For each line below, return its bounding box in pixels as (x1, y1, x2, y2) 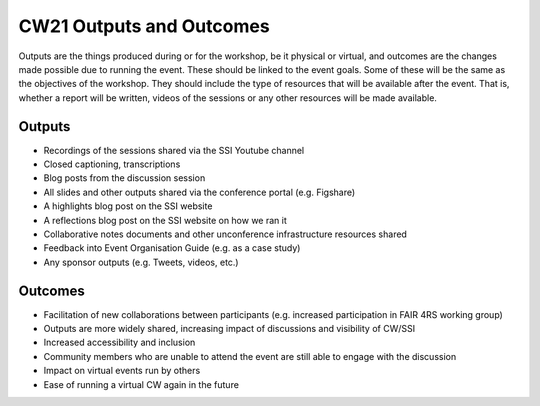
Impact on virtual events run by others (43, 365, 201, 377)
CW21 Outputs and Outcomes (18, 15, 270, 37)
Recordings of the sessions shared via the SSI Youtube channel (43, 144, 305, 156)
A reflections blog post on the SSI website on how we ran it (43, 214, 287, 226)
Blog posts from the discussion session (43, 172, 206, 184)
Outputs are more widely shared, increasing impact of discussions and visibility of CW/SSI (43, 323, 415, 335)
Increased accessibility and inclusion (43, 336, 196, 349)
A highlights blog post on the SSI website (43, 200, 213, 212)
